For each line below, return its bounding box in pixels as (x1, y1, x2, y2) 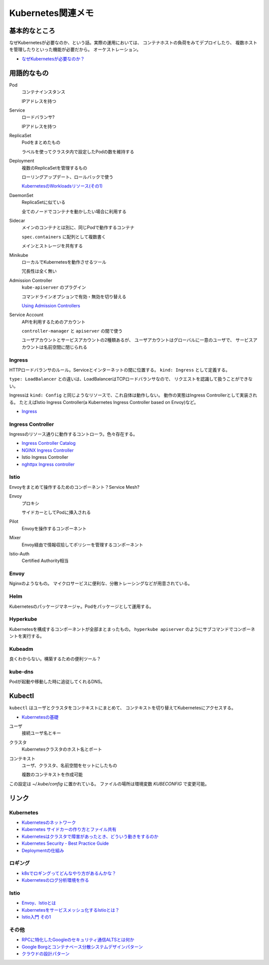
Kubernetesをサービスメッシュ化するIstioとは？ (21, 907, 120, 913)
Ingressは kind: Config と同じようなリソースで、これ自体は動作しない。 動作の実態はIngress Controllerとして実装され (9, 392, 258, 398)
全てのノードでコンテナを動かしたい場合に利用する (21, 208, 127, 214)
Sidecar (9, 217, 25, 223)
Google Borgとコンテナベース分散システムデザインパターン (21, 944, 143, 950)
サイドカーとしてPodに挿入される (21, 509, 91, 515)
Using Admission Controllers (21, 302, 81, 309)
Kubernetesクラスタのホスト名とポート (21, 746, 102, 753)
